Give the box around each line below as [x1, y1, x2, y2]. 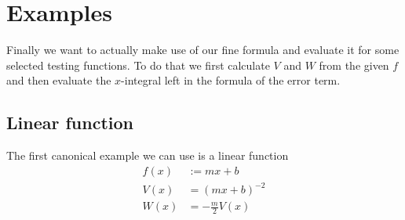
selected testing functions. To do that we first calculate [6, 56, 270, 73]
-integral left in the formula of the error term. [121, 72, 341, 88]
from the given [319, 56, 389, 73]
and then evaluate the [6, 72, 111, 88]
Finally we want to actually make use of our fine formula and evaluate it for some [6, 41, 400, 58]
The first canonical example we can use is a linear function [6, 147, 289, 164]
